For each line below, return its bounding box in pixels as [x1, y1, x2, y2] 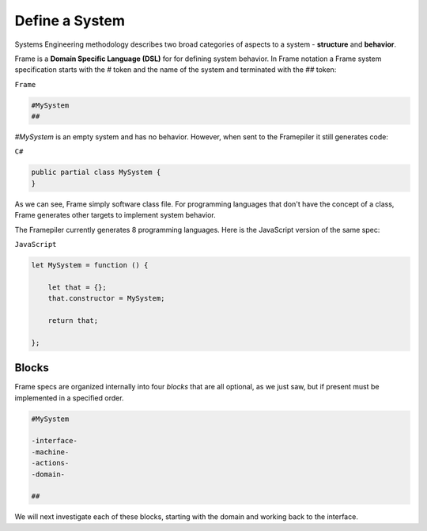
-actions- [31, 459, 70, 468]
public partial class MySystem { [31, 168, 161, 177]
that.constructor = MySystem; [47, 294, 165, 303]
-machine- [31, 447, 70, 457]
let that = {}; [47, 283, 107, 292]
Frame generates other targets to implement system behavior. [14, 211, 217, 220]
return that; [47, 316, 99, 324]
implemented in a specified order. [14, 393, 124, 403]
